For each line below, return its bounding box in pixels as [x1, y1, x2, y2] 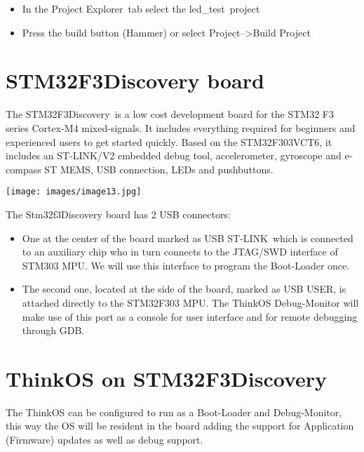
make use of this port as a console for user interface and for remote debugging [22, 309, 358, 324]
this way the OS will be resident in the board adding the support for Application [6, 418, 354, 433]
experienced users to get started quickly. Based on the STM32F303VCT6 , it [6, 134, 332, 149]
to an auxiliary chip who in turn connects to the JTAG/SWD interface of [22, 244, 338, 259]
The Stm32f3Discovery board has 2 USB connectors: [6, 206, 231, 221]
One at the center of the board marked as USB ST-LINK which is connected [22, 230, 353, 245]
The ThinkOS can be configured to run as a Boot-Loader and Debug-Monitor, [6, 404, 342, 419]
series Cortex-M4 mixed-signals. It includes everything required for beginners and [6, 120, 356, 135]
